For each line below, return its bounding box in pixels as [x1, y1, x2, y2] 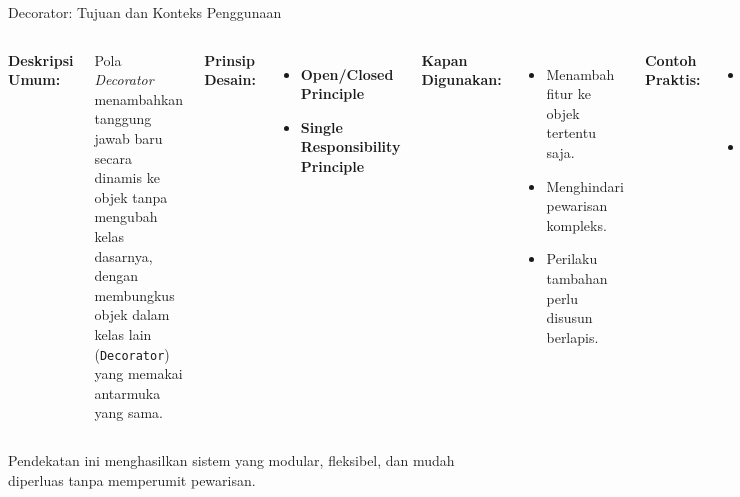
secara [94, 147, 132, 168]
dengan [94, 265, 139, 286]
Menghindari [546, 175, 624, 196]
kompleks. [546, 214, 607, 235]
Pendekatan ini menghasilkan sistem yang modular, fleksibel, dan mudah [8, 449, 455, 470]
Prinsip [204, 49, 255, 70]
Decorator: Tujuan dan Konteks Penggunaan [8, 2, 282, 22]
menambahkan [94, 88, 184, 109]
